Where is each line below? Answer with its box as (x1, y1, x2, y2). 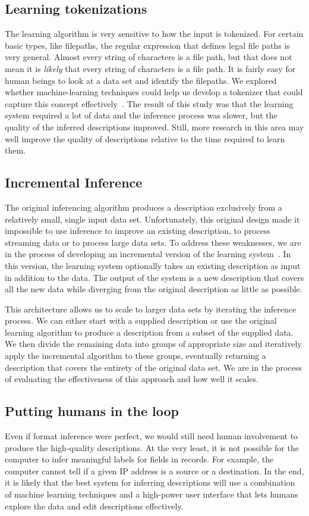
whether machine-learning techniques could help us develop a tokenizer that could (5, 86, 303, 98)
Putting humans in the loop (5, 402, 179, 420)
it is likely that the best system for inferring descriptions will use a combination (5, 476, 295, 489)
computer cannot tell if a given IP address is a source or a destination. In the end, (5, 464, 304, 477)
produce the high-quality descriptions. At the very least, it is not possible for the (5, 441, 299, 454)
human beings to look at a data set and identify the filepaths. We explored (5, 74, 277, 86)
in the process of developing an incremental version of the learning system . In (5, 248, 291, 260)
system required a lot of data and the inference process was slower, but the (5, 109, 278, 121)
